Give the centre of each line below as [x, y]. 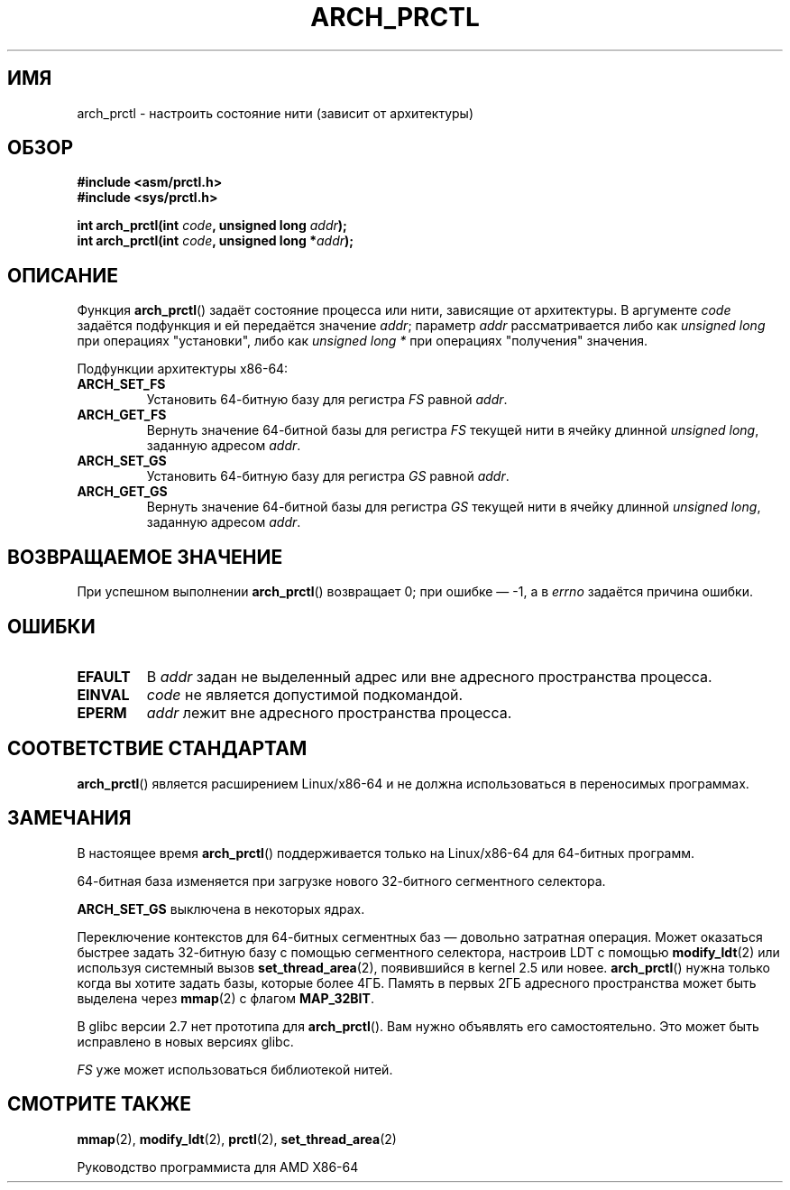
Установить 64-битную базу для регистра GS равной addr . [328, 476]
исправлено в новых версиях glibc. [185, 1041]
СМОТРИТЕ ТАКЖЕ [100, 1104]
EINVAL [103, 694]
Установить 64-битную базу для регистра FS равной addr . [327, 400]
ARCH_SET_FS [121, 384]
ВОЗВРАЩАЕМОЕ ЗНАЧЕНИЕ [145, 557]
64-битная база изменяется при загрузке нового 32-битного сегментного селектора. [341, 881]
